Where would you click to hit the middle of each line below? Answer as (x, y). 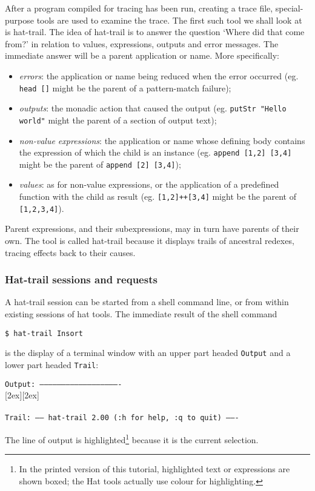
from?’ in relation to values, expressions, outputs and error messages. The (142, 43)
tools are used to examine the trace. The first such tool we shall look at (169, 20)
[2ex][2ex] (22, 395)
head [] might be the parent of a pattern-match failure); (125, 87)
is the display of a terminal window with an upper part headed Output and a (148, 353)
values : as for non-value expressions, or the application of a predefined (149, 184)
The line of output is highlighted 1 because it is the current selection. (132, 439)
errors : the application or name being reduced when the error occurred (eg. (159, 75)
